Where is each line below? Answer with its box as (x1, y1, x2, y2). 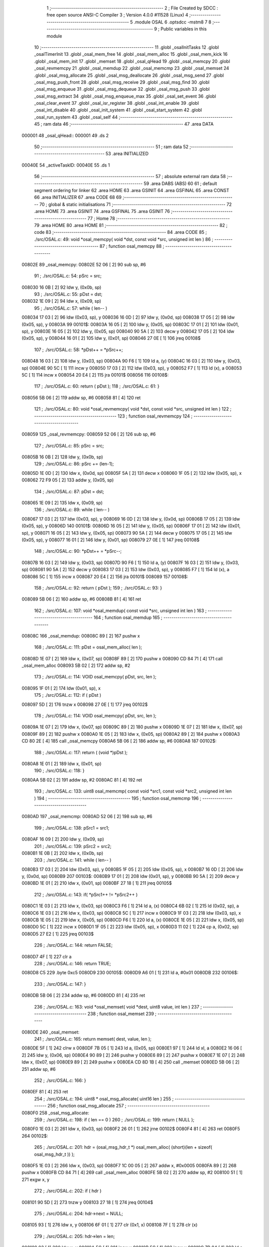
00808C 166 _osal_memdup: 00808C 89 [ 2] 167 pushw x (21, 632, 140, 638)
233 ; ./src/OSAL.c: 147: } (34, 981, 86, 987)
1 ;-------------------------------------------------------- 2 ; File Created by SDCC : (46, 5, 219, 11)
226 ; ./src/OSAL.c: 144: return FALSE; (34, 942, 113, 948)
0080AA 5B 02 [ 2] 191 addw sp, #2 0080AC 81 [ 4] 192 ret (21, 777, 142, 783)
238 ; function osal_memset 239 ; (87, 1011, 157, 1017)
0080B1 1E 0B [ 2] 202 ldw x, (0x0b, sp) (21, 850, 104, 856)
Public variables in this (160, 26, 207, 32)
